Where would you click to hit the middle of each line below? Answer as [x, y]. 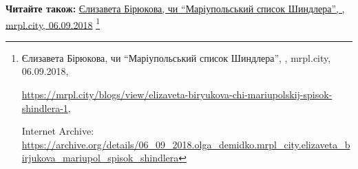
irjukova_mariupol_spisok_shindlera [100, 158]
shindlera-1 [45, 108]
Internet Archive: [58, 131]
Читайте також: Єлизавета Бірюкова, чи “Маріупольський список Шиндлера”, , [175, 8]
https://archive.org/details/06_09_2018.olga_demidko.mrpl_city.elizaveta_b [186, 144]
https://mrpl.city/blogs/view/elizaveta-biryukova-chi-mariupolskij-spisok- [177, 94]
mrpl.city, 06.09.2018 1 [53, 23]
